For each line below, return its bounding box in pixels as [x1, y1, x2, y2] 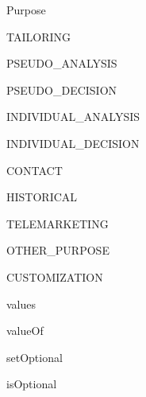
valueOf [6, 322, 44, 339]
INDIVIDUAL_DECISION [6, 134, 140, 151]
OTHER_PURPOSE [6, 242, 109, 259]
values [6, 295, 36, 312]
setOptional [6, 348, 63, 365]
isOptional [6, 376, 57, 392]
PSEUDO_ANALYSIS [6, 55, 117, 72]
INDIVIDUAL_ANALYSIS [6, 108, 140, 125]
